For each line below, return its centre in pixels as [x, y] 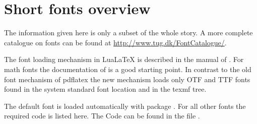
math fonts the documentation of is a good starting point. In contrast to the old [128, 69]
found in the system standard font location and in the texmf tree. [105, 89]
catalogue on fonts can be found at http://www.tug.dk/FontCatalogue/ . [115, 42]
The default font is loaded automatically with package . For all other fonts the [125, 106]
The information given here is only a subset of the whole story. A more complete [128, 33]
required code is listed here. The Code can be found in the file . [102, 116]
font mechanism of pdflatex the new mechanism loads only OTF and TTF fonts [127, 79]
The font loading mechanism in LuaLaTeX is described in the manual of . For [124, 59]
